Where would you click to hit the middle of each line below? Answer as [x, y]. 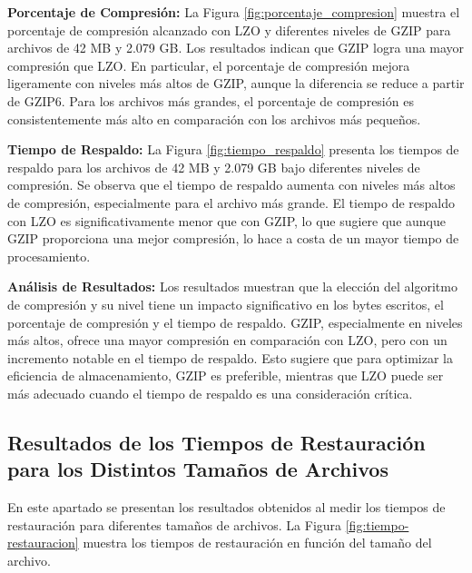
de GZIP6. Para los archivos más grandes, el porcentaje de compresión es [211, 100]
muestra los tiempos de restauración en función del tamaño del [257, 543]
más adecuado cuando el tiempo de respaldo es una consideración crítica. [210, 393]
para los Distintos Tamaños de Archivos [198, 469]
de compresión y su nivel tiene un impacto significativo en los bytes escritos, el [226, 304]
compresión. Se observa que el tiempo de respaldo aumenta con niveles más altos [231, 185]
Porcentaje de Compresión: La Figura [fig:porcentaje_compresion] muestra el [234, 12]
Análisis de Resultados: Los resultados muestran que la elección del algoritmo [232, 286]
